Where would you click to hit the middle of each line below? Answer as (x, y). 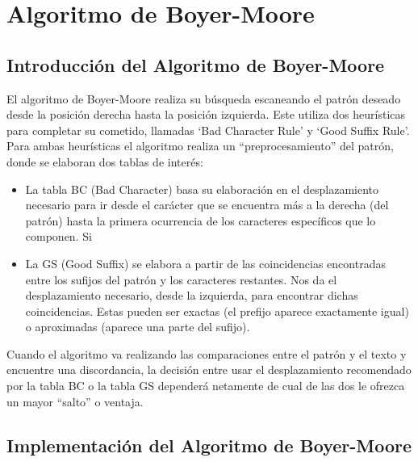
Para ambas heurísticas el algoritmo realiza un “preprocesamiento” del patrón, (200, 146)
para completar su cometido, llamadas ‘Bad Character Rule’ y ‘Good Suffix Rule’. (208, 130)
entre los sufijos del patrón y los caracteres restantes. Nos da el (181, 279)
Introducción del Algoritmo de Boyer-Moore (196, 64)
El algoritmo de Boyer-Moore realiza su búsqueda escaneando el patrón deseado (204, 98)
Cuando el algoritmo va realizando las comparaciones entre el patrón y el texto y (207, 353)
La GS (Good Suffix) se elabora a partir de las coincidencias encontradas (205, 263)
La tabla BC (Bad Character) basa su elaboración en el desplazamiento (202, 189)
